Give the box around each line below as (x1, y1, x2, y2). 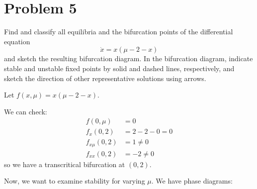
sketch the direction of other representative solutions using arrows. (4, 73, 206, 83)
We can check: (4, 106, 47, 116)
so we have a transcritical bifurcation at (4, 159, 125, 169)
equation (4, 36, 30, 46)
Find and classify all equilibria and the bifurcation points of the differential (4, 26, 233, 37)
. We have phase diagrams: (151, 176, 233, 186)
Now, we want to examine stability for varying (4, 176, 145, 186)
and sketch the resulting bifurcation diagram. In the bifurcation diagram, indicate (4, 53, 253, 64)
